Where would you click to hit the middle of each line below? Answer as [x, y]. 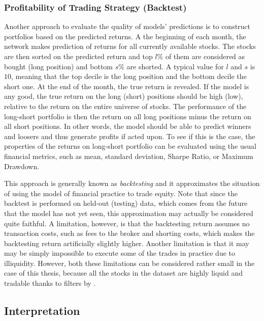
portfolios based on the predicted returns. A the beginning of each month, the [125, 36]
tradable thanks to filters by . [50, 283]
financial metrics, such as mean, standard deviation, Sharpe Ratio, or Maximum [129, 156]
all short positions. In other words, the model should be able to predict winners [128, 126]
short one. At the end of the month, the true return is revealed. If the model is [127, 86]
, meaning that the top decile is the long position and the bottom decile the [129, 76]
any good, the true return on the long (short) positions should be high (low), [124, 96]
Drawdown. [22, 166]
